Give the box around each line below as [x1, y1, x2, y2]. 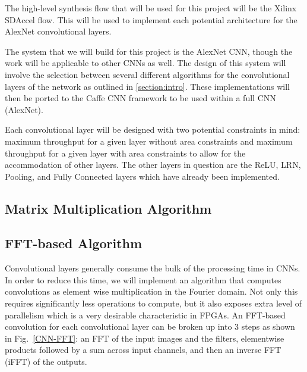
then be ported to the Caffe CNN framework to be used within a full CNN [5, 92, 276, 104]
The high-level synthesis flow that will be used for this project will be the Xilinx [5, 2, 297, 14]
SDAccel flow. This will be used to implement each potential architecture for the [5, 13, 297, 26]
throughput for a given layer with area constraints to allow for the [5, 146, 246, 159]
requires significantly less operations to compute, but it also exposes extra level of [5, 297, 302, 310]
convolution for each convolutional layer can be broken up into [5, 320, 232, 333]
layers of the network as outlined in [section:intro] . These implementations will [5, 80, 290, 92]
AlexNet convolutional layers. [5, 25, 112, 37]
